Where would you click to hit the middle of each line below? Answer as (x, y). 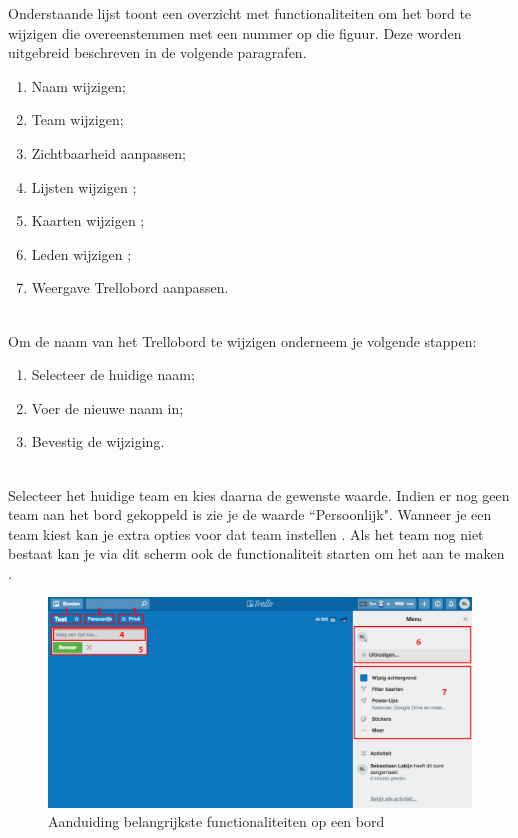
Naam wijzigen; (78, 85)
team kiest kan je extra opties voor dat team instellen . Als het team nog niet (246, 533)
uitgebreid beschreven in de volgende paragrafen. (157, 52)
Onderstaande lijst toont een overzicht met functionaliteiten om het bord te (240, 13)
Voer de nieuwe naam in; (107, 407)
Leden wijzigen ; (81, 253)
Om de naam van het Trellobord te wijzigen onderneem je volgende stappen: (242, 340)
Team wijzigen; (77, 119)
